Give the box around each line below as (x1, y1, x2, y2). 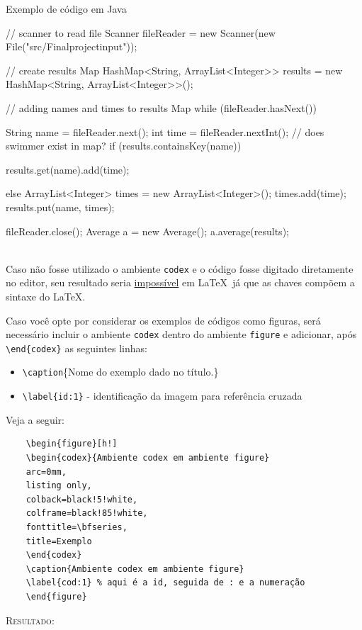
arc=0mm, (26, 466, 67, 477)
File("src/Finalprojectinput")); (6, 39, 137, 54)
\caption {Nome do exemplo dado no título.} (22, 364, 219, 379)
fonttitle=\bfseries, (26, 522, 128, 532)
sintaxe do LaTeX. (6, 288, 86, 303)
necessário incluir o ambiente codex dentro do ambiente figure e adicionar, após (6, 327, 357, 342)
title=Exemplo (26, 536, 92, 546)
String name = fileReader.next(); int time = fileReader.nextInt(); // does (6, 124, 324, 139)
